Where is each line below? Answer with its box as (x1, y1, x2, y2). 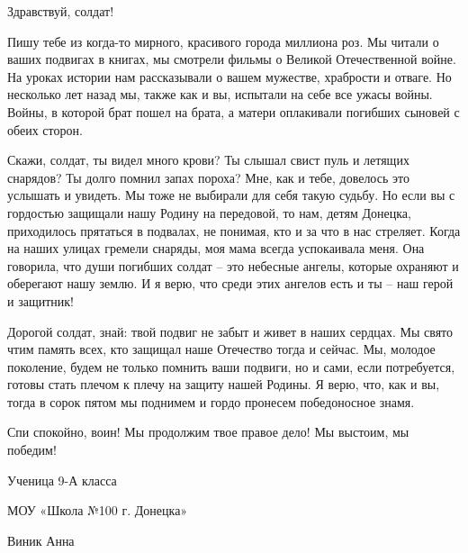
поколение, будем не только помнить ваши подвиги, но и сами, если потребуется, (7, 357, 455, 376)
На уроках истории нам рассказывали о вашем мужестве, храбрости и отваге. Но (7, 67, 452, 86)
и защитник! (7, 291, 74, 310)
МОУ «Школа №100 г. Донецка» (7, 501, 188, 520)
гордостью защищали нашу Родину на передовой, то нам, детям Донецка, (7, 203, 411, 222)
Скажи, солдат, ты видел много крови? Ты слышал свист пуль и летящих (7, 150, 409, 169)
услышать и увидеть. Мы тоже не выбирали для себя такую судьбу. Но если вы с (7, 186, 455, 204)
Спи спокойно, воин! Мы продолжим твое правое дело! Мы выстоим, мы (7, 422, 409, 441)
